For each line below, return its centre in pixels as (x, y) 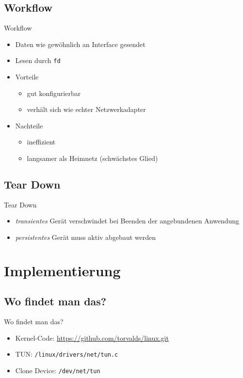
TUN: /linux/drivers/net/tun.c (67, 354)
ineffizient (41, 142)
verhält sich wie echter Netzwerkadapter (86, 109)
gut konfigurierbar (54, 93)
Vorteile (27, 77)
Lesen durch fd (38, 60)
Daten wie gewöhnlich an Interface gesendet (80, 44)
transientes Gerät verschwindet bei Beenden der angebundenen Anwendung (127, 221)
